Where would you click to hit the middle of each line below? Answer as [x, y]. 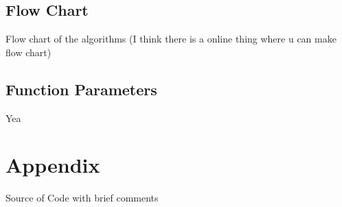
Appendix [53, 165]
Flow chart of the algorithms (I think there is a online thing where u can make [171, 39]
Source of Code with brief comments [82, 198]
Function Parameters [81, 89]
